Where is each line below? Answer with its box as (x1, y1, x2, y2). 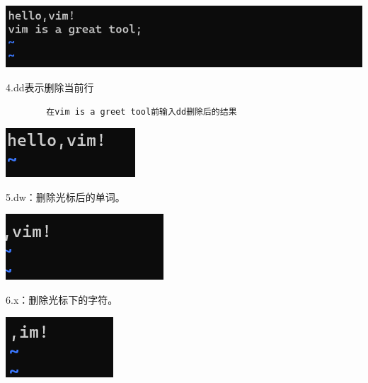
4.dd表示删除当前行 (6, 79, 94, 94)
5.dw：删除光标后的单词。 (6, 189, 125, 204)
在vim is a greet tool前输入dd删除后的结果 (46, 106, 237, 117)
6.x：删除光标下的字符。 (6, 292, 118, 307)
